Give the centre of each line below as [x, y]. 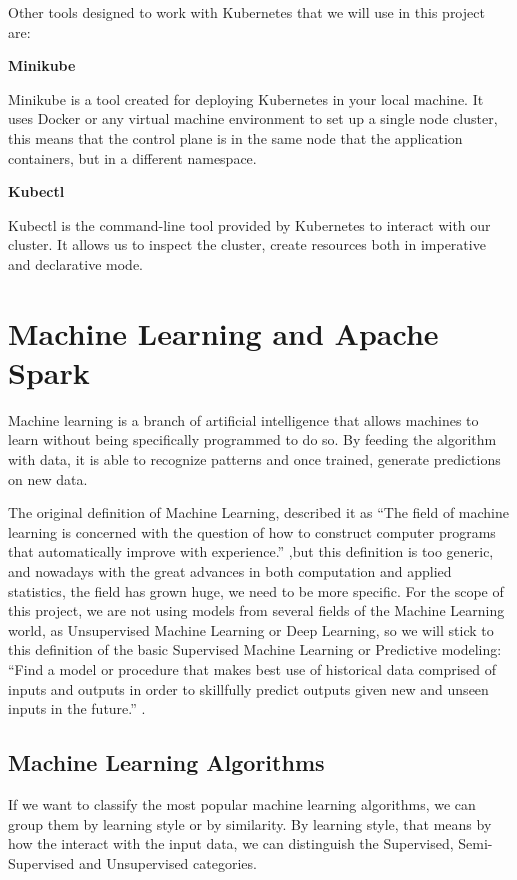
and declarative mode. [75, 263]
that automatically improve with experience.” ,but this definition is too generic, [251, 551]
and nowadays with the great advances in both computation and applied [230, 571]
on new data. [48, 478]
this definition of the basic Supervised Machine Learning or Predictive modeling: [255, 649]
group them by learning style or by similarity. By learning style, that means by [250, 823]
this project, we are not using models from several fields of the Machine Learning [256, 610]
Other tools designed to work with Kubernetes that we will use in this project [246, 12]
